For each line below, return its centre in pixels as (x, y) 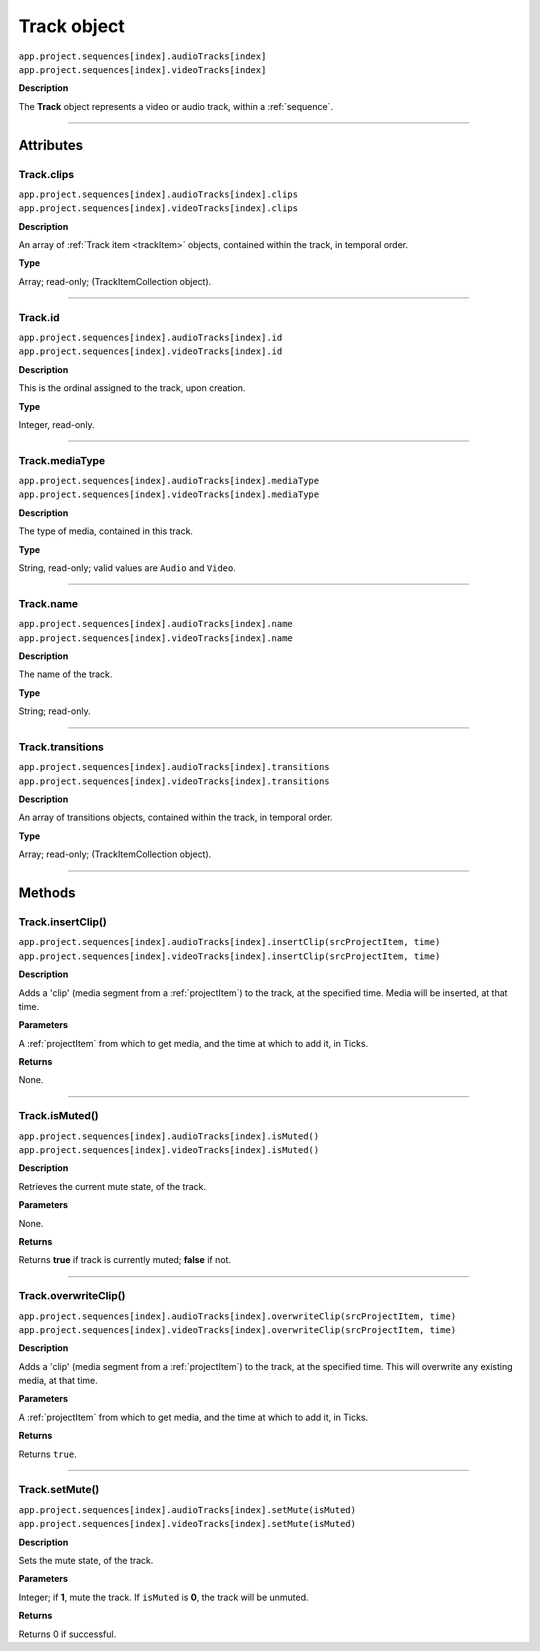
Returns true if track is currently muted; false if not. (125, 1260)
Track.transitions (61, 747)
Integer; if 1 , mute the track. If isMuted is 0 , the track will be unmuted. (163, 1597)
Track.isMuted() (58, 1116)
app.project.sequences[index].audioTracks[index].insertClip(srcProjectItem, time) (229, 942)
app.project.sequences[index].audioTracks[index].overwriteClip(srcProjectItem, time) (237, 1316)
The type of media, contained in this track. (106, 531)
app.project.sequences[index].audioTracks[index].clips (158, 194)
